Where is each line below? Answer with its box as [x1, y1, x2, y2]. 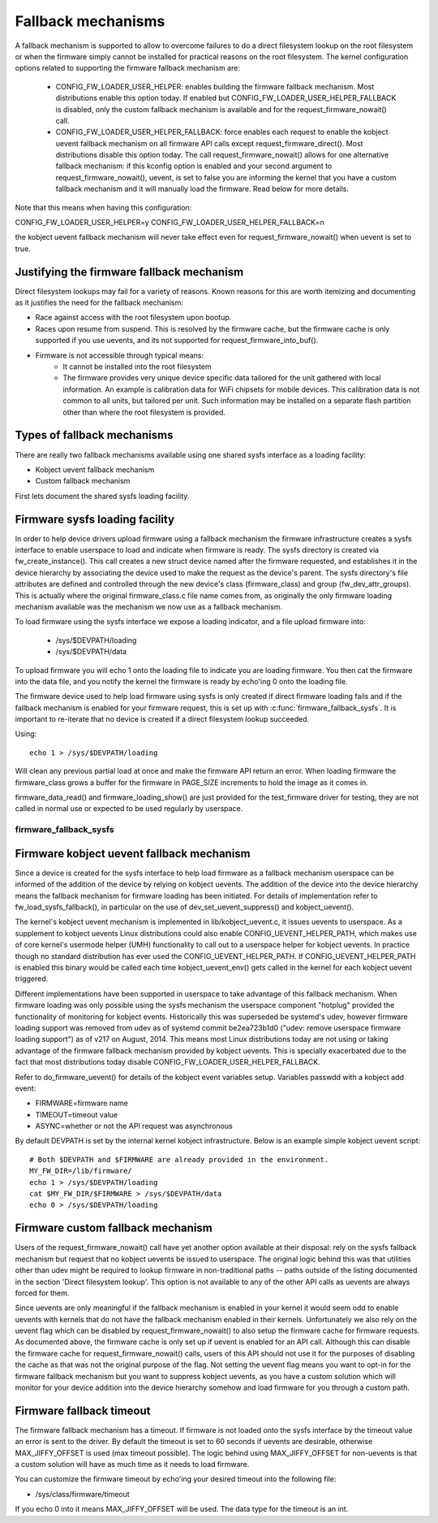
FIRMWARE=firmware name [35, 1098, 129, 1109]
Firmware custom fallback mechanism [15, 1221, 213, 1235]
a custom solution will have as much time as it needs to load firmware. [15, 1460, 250, 1469]
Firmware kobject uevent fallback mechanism [15, 846, 251, 861]
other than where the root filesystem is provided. [62, 407, 226, 417]
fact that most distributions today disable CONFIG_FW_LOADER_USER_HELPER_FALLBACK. [15, 1057, 320, 1067]
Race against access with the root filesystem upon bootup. [35, 313, 232, 323]
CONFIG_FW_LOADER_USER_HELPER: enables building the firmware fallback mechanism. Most [55, 81, 375, 91]
